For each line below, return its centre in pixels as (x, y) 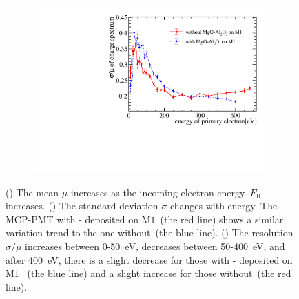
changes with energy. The (224, 206)
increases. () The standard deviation (82, 206)
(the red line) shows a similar (222, 219)
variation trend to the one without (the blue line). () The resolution (149, 233)
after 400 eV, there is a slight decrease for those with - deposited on (149, 259)
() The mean (32, 192)
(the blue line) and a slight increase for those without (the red (159, 273)
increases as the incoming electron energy (158, 192)
